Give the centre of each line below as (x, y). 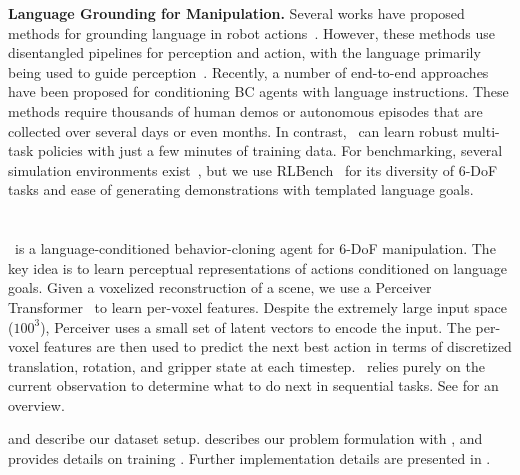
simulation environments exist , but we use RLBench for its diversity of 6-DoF (253, 169)
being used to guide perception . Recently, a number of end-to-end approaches (248, 71)
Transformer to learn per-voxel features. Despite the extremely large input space (257, 306)
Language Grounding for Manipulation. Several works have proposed (236, 13)
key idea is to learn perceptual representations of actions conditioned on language (258, 267)
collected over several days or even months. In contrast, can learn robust (233, 130)
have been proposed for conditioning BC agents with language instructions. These (258, 91)
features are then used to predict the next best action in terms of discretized (277, 346)
